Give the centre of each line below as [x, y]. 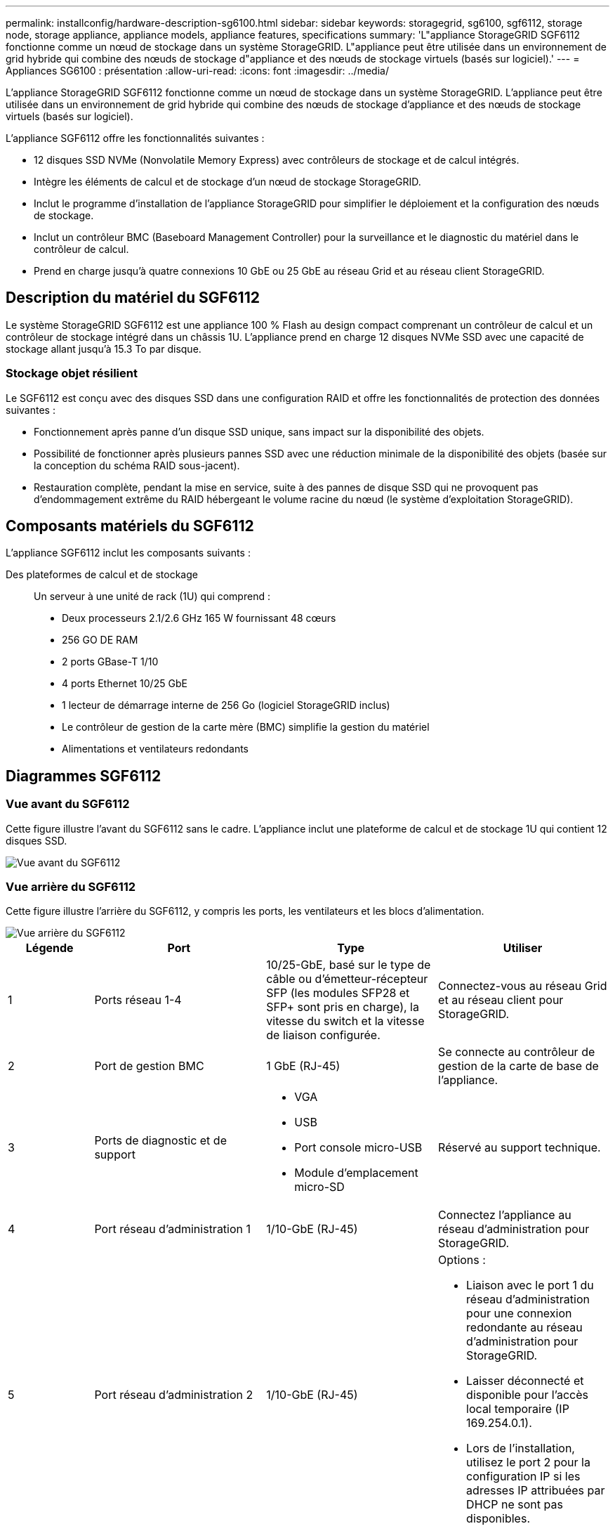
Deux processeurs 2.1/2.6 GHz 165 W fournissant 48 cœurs [199, 618]
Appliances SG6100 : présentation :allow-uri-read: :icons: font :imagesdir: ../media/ [197, 71]
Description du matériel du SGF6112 [133, 298]
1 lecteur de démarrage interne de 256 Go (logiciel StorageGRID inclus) [226, 705]
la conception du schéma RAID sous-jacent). [137, 465]
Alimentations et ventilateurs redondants [155, 749]
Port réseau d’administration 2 [174, 1395]
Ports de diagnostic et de [160, 1141]
